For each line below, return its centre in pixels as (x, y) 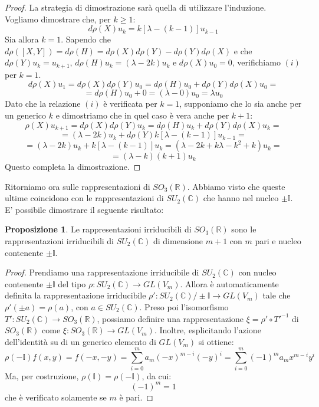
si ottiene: (216, 341)
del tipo (72, 283)
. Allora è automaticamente (229, 283)
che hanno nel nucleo (241, 198)
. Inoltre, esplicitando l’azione (208, 330)
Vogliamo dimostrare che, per (58, 19)
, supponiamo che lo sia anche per (241, 104)
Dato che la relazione (43, 104)
